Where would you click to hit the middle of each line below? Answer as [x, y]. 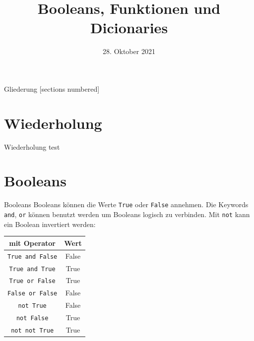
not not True [32, 331]
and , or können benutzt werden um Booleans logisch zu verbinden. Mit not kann [127, 214]
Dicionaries [129, 28]
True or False [32, 281]
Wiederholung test [32, 146]
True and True [32, 269]
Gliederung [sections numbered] [52, 88]
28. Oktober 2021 [129, 51]
